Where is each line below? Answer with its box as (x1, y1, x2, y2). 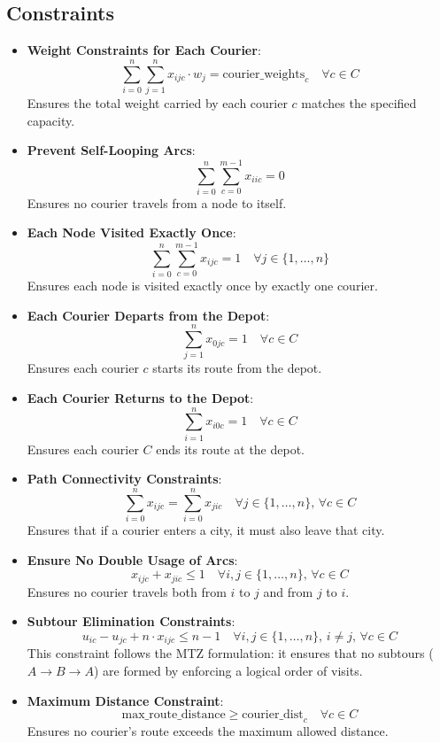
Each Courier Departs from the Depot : (27, 306, 270, 324)
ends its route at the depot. (156, 439, 305, 458)
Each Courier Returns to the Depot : (27, 389, 254, 407)
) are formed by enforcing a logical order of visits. (93, 661, 363, 679)
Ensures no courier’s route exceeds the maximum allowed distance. (27, 721, 389, 739)
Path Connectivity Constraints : (27, 469, 222, 488)
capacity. (27, 111, 75, 129)
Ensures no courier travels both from (27, 582, 227, 600)
